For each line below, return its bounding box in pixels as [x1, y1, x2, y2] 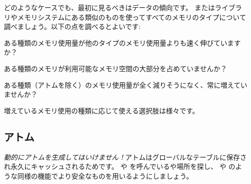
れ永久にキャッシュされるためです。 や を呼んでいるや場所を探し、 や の [4, 161, 236, 171]
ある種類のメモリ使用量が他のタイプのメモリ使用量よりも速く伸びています [4, 37, 241, 47]
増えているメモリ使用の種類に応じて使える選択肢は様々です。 [4, 105, 199, 115]
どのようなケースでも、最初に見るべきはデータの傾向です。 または [4, 2, 215, 12]
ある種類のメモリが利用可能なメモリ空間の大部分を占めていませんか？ [4, 63, 227, 73]
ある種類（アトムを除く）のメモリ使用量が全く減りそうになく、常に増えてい [4, 79, 248, 90]
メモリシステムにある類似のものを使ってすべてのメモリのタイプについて [17, 12, 246, 22]
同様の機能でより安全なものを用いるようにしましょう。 [17, 170, 193, 181]
